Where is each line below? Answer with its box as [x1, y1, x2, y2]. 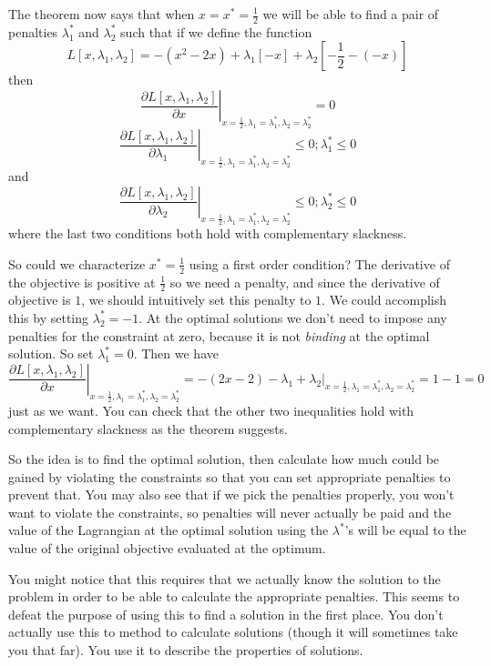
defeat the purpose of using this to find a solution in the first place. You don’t [8, 604, 444, 623]
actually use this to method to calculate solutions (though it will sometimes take [8, 622, 458, 641]
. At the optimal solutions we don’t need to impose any [138, 308, 447, 327]
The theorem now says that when [8, 5, 195, 23]
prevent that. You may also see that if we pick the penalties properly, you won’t [8, 485, 455, 504]
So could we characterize [8, 254, 146, 273]
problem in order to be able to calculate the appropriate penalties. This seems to [8, 587, 460, 606]
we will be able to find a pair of [262, 5, 439, 23]
